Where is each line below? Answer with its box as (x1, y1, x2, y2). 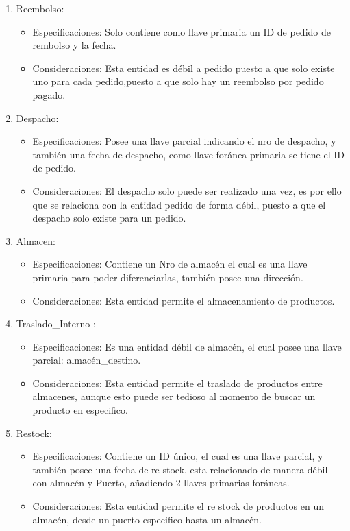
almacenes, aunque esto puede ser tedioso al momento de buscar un (32, 389, 316, 403)
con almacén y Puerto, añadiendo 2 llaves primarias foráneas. (32, 475, 290, 490)
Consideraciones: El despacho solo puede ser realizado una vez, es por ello (32, 183, 342, 198)
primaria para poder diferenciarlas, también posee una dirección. (32, 270, 303, 284)
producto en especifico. (32, 403, 128, 417)
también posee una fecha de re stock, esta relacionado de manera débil (32, 462, 328, 476)
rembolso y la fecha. (32, 38, 116, 52)
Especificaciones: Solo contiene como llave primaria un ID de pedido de (32, 24, 331, 38)
